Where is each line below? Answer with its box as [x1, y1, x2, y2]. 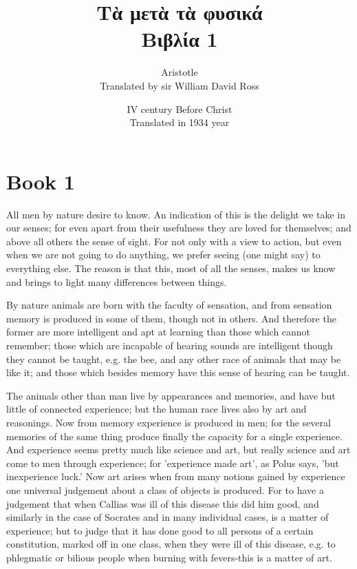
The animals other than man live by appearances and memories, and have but [6, 388, 336, 402]
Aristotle [161, 65, 198, 79]
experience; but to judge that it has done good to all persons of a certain [6, 523, 314, 537]
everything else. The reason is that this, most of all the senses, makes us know [6, 261, 336, 275]
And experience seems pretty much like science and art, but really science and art [6, 442, 351, 457]
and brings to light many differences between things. [6, 274, 227, 289]
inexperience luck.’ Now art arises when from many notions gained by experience [6, 469, 345, 484]
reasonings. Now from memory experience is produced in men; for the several [6, 415, 331, 429]
